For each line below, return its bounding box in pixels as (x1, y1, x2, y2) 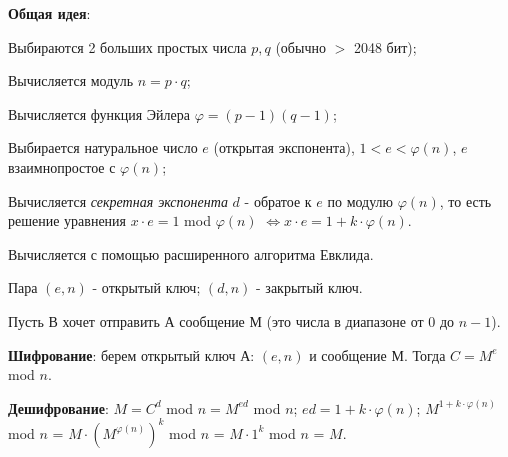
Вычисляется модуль (8, 70, 134, 91)
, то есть (439, 190, 492, 211)
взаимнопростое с (8, 156, 116, 177)
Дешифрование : (8, 397, 109, 418)
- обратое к (244, 190, 312, 211)
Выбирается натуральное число (8, 137, 198, 158)
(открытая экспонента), (213, 137, 355, 158)
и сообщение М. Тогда (309, 344, 446, 365)
